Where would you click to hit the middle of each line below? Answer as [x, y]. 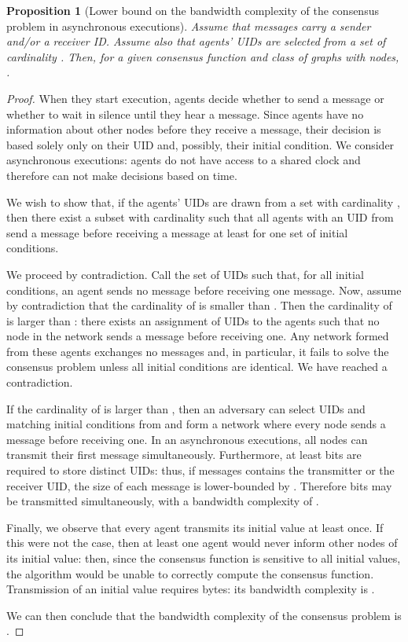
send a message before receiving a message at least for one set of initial [177, 232]
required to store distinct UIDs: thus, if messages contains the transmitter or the [200, 470]
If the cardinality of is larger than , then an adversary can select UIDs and [186, 408]
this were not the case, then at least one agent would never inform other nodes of [202, 543]
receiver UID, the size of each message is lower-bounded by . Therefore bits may [199, 485]
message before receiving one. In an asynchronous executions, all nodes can [187, 439]
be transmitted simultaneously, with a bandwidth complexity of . [163, 501]
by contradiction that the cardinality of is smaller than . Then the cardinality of [199, 305]
